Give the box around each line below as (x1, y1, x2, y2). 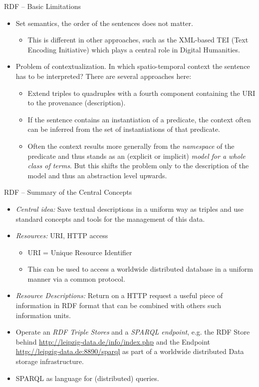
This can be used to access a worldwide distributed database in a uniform (27, 264, 253, 274)
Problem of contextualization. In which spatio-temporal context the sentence (15, 61, 250, 71)
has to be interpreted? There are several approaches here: (15, 70, 192, 81)
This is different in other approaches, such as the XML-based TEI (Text (27, 34, 249, 45)
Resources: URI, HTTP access (15, 230, 108, 241)
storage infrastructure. (15, 356, 84, 367)
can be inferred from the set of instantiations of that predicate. (27, 124, 220, 134)
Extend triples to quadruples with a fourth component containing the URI (27, 87, 256, 98)
